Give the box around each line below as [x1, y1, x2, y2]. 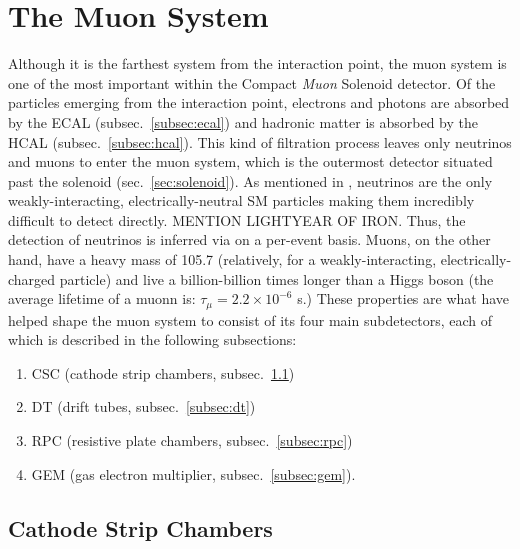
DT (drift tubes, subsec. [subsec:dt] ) [31, 396, 256, 417]
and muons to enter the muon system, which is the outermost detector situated [8, 151, 493, 172]
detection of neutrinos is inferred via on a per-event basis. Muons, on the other [8, 229, 491, 250]
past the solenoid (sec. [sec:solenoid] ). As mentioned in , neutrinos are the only [8, 170, 493, 191]
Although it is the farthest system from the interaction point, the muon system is [8, 53, 507, 74]
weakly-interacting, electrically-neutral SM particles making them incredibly [8, 190, 475, 211]
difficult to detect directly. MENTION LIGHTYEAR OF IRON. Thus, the [8, 209, 466, 230]
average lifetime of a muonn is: [8, 288, 196, 309]
